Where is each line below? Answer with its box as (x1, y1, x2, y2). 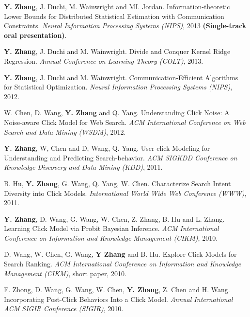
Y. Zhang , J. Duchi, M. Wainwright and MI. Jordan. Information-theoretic (4, 1, 230, 11)
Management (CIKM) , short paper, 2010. (4, 268, 126, 278)
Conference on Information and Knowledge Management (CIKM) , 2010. (4, 232, 218, 243)
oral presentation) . (4, 30, 67, 40)
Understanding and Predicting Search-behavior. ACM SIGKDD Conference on (4, 152, 237, 162)
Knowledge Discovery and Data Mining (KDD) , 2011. (4, 162, 163, 172)
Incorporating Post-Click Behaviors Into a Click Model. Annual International (4, 294, 233, 304)
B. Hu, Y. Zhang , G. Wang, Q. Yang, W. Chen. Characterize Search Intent (4, 178, 231, 188)
